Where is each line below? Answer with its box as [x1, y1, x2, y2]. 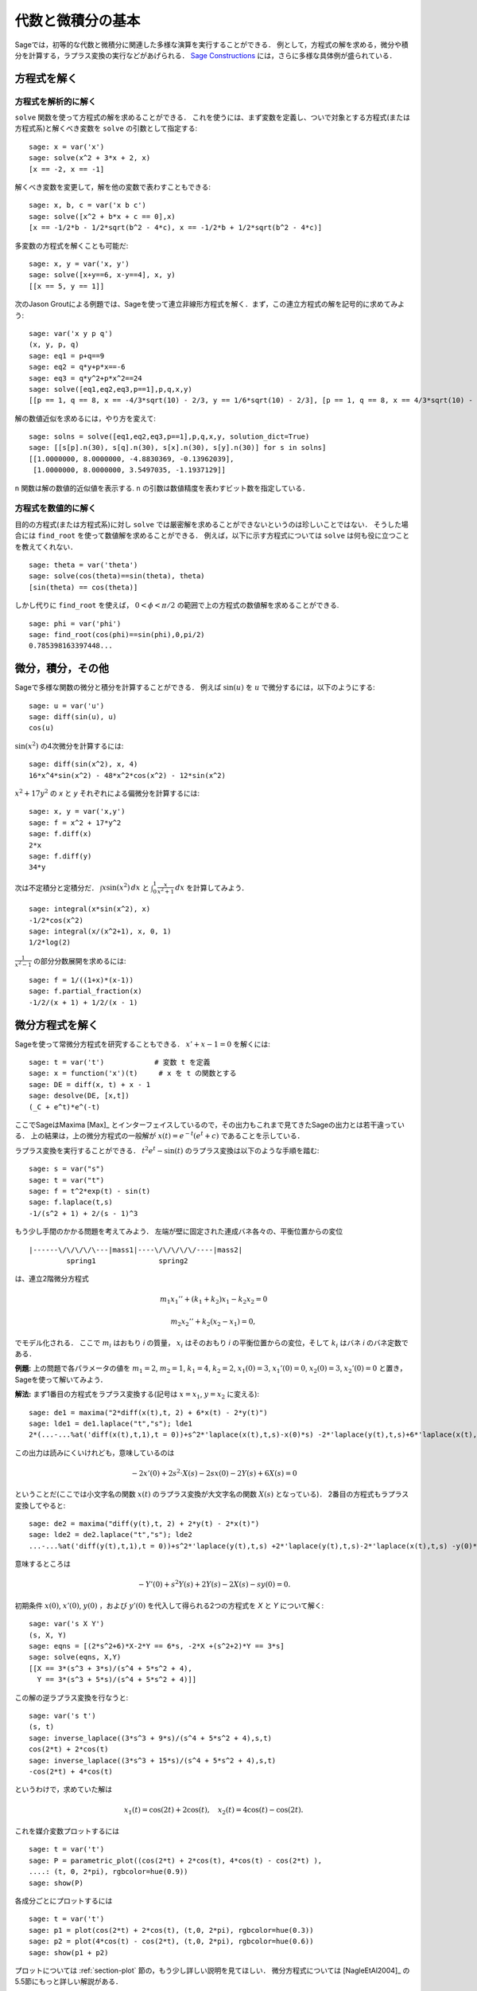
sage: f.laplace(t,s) [29, 1198, 113, 1207]
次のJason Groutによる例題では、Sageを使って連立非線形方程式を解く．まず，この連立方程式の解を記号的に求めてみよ [14, 299, 405, 309]
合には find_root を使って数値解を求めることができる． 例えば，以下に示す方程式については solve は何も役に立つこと [14, 530, 410, 541]
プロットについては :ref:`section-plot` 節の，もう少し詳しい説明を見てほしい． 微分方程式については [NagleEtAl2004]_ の [14, 1966, 410, 1975]
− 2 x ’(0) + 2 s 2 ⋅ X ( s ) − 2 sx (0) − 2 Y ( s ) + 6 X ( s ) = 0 [131, 1468, 297, 1477]
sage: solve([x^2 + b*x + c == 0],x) [29, 212, 176, 221]
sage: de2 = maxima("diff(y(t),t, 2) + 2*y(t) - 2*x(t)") [29, 1520, 260, 1528]
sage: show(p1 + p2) [29, 1948, 109, 1957]
